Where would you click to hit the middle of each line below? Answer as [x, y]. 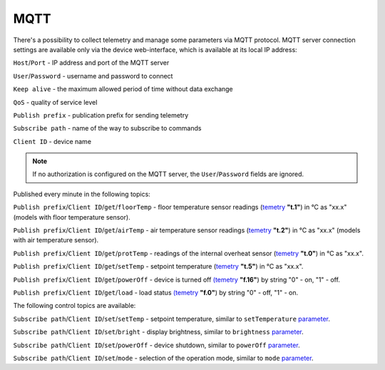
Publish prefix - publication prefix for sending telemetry [101, 115]
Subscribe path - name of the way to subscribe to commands [107, 128]
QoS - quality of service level [55, 102]
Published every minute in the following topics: [82, 194]
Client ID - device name [52, 141]
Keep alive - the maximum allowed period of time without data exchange [123, 89]
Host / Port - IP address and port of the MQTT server [91, 63]
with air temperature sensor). [56, 240]
